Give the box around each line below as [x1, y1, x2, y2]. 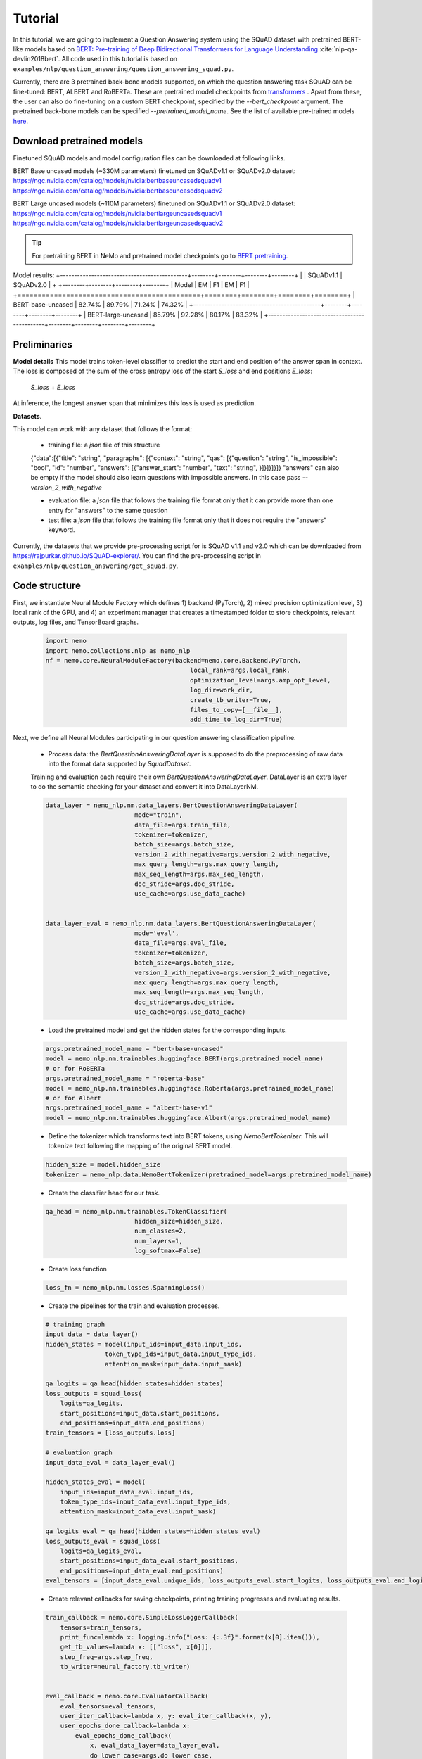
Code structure [13, 580, 81, 592]
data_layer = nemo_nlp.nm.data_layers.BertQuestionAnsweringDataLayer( [45, 801, 298, 809]
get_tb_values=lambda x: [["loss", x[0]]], [60, 1643, 212, 1651]
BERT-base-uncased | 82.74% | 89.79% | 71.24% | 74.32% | [13, 300, 188, 309]
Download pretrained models [13, 135, 143, 147]
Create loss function [48, 1265, 107, 1274]
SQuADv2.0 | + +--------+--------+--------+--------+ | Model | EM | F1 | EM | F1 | [13, 281, 250, 289]
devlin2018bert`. [13, 55, 60, 63]
